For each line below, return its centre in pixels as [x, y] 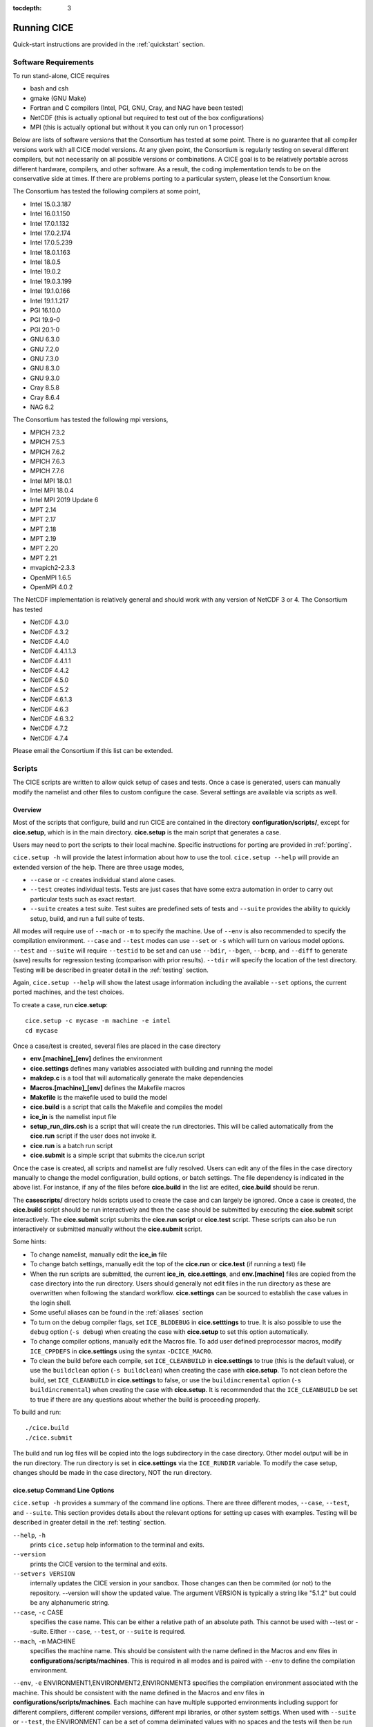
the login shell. [51, 1303]
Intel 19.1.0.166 [50, 291]
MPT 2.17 [43, 519]
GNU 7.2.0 [45, 349]
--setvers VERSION [44, 1574]
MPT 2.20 [44, 548]
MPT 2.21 [44, 558]
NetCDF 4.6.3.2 [52, 719]
